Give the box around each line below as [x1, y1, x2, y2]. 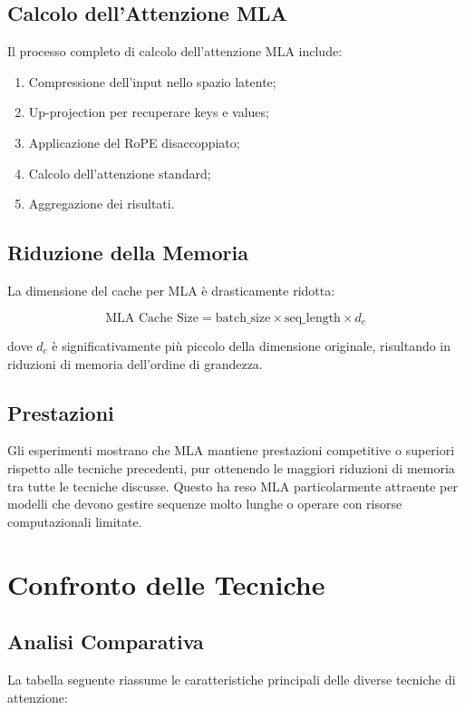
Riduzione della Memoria [7, 238, 248, 267]
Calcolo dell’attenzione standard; [28, 163, 211, 182]
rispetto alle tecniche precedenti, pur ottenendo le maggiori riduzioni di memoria [7, 459, 455, 477]
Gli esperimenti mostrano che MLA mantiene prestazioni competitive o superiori [7, 441, 455, 460]
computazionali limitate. [7, 511, 142, 530]
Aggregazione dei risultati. [28, 194, 175, 213]
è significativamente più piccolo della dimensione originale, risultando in [52, 336, 451, 355]
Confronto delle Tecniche [7, 565, 325, 602]
